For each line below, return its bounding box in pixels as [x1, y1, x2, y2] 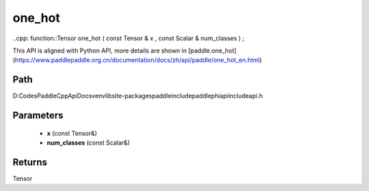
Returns [12, 156, 48, 168]
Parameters [12, 110, 64, 121]
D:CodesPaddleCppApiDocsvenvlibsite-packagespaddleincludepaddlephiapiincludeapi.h [12, 92, 263, 100]
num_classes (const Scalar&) [46, 138, 130, 147]
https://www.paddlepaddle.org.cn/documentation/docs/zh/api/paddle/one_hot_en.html [14, 56, 260, 64]
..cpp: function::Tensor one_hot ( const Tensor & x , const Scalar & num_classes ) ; [12, 34, 245, 42]
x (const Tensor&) [46, 129, 98, 137]
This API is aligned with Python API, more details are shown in [12, 46, 187, 55]
